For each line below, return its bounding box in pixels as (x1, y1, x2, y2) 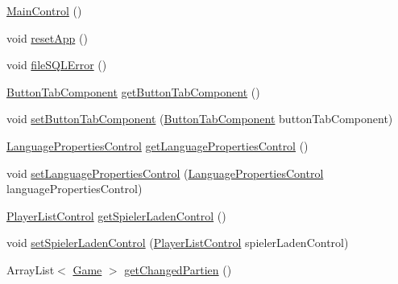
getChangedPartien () (124, 261, 232, 278)
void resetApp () (6, 29, 88, 46)
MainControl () (6, 2, 82, 19)
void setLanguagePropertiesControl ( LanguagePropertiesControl (6, 164, 324, 181)
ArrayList (6, 261, 55, 278)
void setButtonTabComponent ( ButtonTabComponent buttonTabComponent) (6, 110, 393, 127)
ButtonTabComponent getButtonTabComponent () (6, 83, 260, 100)
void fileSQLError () (6, 56, 107, 73)
